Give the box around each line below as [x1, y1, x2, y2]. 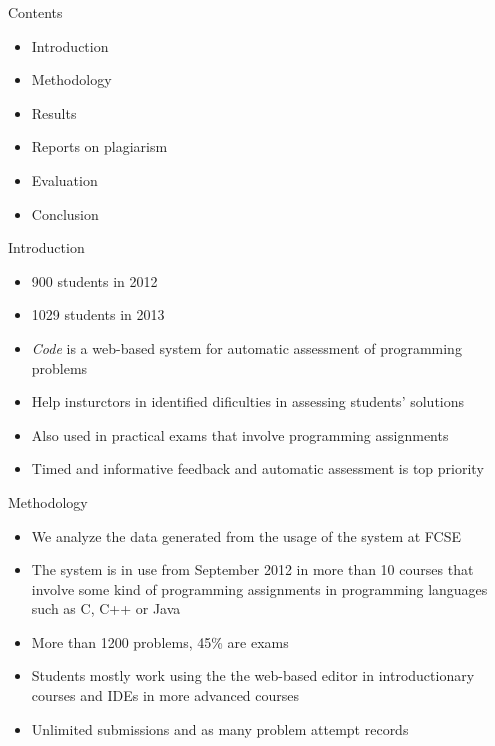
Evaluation [31, 169, 98, 190]
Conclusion [31, 203, 99, 224]
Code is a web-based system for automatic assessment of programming [31, 337, 462, 358]
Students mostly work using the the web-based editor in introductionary [31, 665, 475, 686]
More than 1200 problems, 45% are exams [31, 631, 289, 652]
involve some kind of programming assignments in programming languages [31, 578, 488, 599]
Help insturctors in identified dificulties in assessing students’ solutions [31, 391, 465, 412]
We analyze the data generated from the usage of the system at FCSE [31, 525, 462, 546]
